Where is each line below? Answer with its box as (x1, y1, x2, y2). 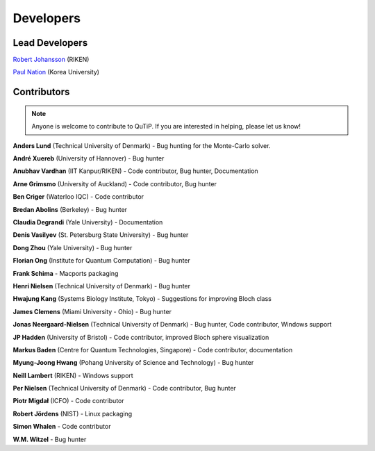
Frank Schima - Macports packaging (12, 269, 119, 277)
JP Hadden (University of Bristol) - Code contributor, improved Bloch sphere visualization (12, 333, 269, 341)
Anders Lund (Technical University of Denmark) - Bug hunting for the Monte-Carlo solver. (12, 141, 271, 149)
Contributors (12, 86, 70, 98)
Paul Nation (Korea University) (12, 68, 100, 76)
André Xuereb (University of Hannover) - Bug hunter (12, 154, 165, 163)
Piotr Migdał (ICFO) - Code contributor (12, 397, 124, 405)
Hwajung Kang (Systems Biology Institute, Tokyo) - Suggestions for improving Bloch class (12, 295, 272, 303)
